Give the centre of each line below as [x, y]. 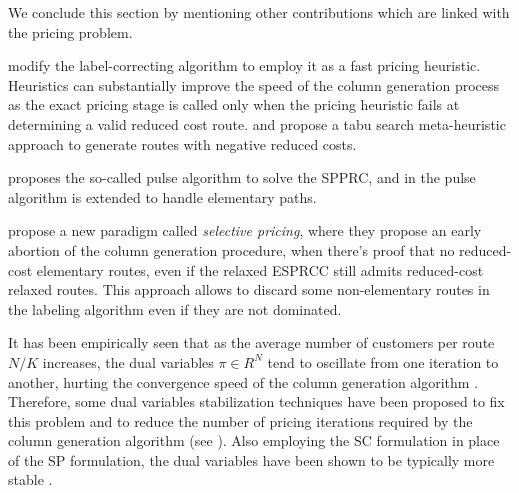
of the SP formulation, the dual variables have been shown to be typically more [251, 459]
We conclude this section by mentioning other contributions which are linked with [259, 12]
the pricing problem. [70, 31]
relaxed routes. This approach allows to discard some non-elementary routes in [249, 289]
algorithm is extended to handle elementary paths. [162, 196]
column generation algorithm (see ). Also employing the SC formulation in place [254, 440]
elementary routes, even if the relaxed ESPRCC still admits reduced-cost [260, 269]
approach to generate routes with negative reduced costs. [182, 143]
